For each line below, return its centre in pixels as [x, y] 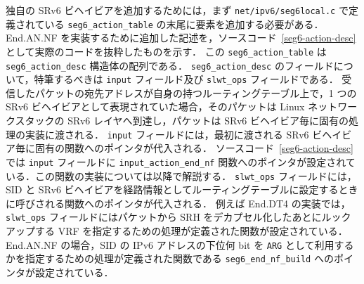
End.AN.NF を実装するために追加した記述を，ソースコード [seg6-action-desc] [181, 38]
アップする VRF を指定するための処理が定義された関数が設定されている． [177, 231]
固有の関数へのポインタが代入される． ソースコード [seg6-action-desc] [194, 148]
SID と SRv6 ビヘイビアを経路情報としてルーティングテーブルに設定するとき [182, 189]
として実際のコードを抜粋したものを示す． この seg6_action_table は [166, 51]
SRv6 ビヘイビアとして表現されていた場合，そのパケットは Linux [155, 106]
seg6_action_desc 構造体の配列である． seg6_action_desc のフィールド [170, 65]
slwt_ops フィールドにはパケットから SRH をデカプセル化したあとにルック [178, 217]
